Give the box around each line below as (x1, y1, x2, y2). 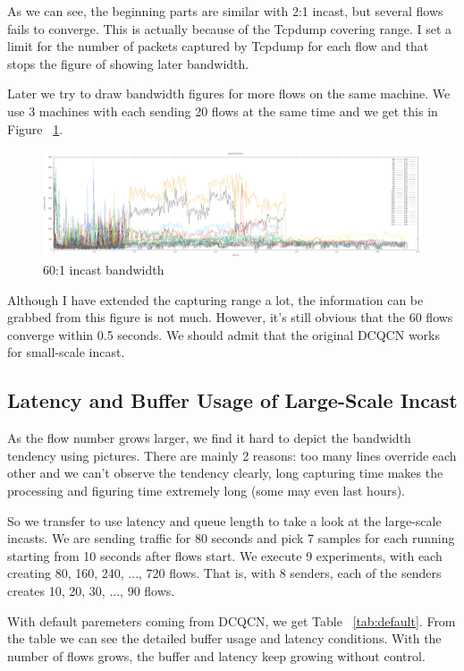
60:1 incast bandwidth (43, 260, 165, 278)
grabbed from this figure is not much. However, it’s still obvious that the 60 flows (7, 308, 453, 327)
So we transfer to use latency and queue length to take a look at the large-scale (7, 511, 442, 530)
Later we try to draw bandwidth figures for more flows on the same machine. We (7, 84, 451, 103)
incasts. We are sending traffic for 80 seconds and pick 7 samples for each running (7, 529, 455, 548)
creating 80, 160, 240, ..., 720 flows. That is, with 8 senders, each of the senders (7, 564, 442, 582)
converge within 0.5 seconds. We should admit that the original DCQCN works (7, 325, 441, 344)
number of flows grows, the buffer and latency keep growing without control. (7, 646, 426, 665)
